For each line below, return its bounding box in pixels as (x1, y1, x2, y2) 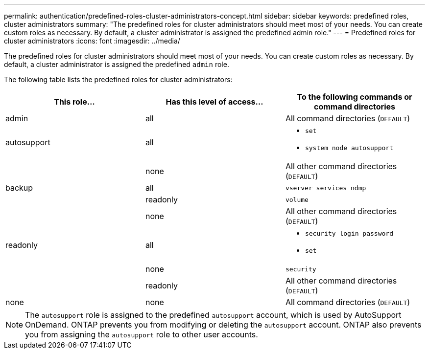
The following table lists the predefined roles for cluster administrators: (4, 75, 233, 84)
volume (285, 196, 309, 203)
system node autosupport (305, 144, 393, 152)
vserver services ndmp (285, 184, 366, 192)
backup (5, 183, 33, 193)
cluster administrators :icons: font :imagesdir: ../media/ (4, 37, 180, 45)
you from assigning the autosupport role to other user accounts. (25, 330, 258, 339)
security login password (305, 230, 393, 237)
